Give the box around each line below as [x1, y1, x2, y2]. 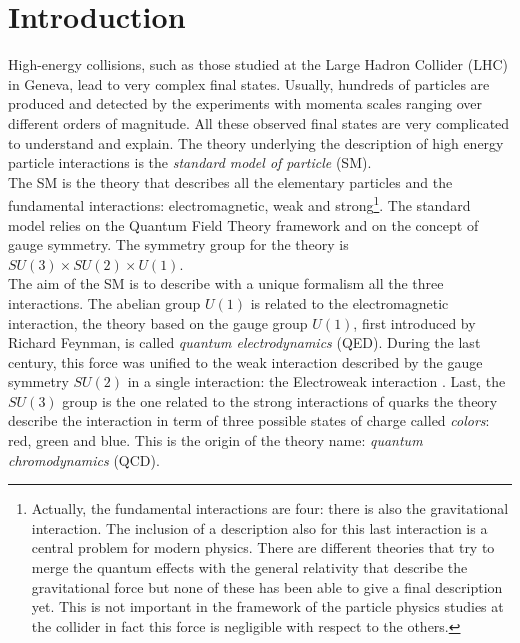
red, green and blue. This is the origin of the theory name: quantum [8, 430, 423, 451]
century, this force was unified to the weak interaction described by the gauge [8, 351, 483, 372]
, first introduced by [353, 312, 476, 333]
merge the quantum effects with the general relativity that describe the [31, 557, 468, 578]
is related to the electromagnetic [250, 292, 449, 313]
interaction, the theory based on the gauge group [8, 312, 308, 333]
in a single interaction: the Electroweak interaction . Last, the [127, 371, 506, 392]
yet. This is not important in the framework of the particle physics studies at [31, 596, 504, 617]
